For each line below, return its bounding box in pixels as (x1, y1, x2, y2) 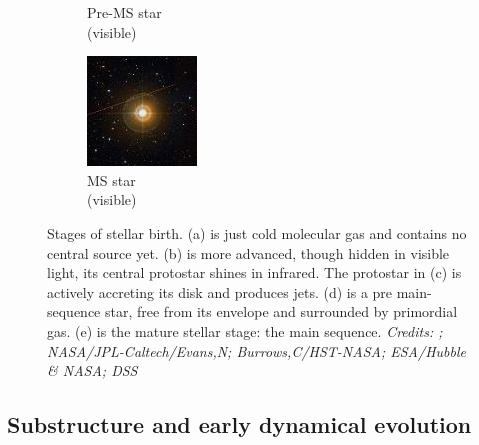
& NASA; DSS (47, 360, 138, 381)
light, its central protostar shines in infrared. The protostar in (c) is (47, 262, 462, 283)
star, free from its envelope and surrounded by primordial (105, 301, 458, 322)
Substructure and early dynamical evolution (7, 409, 472, 440)
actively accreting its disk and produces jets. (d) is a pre (47, 281, 393, 302)
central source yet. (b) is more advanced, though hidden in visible (47, 242, 450, 263)
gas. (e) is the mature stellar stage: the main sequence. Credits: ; (47, 320, 443, 341)
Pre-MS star (87, 2, 162, 22)
